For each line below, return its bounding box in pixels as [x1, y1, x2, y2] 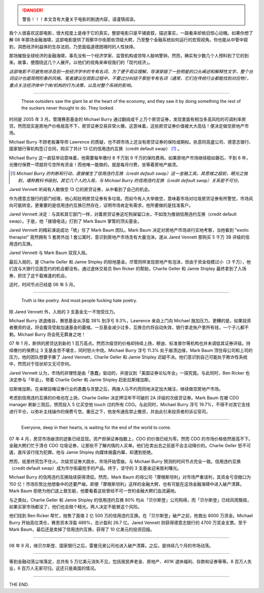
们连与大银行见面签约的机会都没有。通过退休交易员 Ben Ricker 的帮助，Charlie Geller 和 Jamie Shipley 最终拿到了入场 [9, 266, 246, 272]
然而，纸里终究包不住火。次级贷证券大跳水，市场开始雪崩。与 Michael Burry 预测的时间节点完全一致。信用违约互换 [9, 458, 241, 464]
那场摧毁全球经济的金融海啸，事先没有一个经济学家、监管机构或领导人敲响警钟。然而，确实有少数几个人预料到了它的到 [9, 52, 249, 58]
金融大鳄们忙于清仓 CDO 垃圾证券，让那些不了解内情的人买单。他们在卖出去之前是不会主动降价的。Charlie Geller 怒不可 [9, 442, 251, 448]
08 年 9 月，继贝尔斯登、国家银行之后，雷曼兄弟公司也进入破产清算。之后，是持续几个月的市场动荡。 [9, 543, 214, 548]
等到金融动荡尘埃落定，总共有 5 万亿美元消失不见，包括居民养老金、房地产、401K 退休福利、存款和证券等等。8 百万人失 [9, 559, 252, 564]
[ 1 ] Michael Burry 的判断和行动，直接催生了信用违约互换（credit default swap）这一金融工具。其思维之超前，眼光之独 [10, 170, 248, 176]
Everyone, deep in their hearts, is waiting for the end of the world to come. [21, 425, 171, 430]
